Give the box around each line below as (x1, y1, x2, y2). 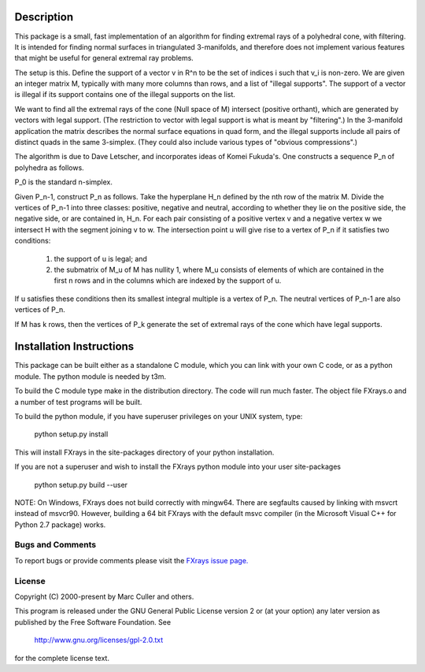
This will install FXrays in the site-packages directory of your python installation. (14, 447, 275, 457)
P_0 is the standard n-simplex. (14, 177, 113, 187)
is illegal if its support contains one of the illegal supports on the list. (14, 90, 236, 99)
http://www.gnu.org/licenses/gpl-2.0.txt (34, 635, 164, 645)
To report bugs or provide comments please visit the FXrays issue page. (14, 555, 249, 565)
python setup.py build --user (34, 480, 128, 489)
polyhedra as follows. (14, 162, 84, 173)
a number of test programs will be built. (14, 397, 142, 407)
